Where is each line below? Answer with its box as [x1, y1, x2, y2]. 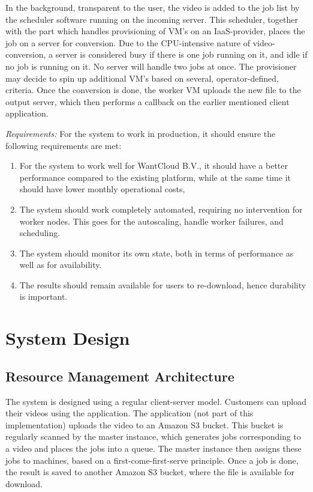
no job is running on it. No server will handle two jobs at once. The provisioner [5, 59, 297, 72]
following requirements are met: [5, 139, 122, 151]
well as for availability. [19, 258, 102, 271]
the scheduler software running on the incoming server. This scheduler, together [5, 13, 298, 25]
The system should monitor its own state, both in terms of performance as [19, 246, 294, 259]
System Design [5, 326, 130, 350]
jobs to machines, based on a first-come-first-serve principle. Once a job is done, [5, 454, 299, 466]
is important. [19, 290, 68, 303]
